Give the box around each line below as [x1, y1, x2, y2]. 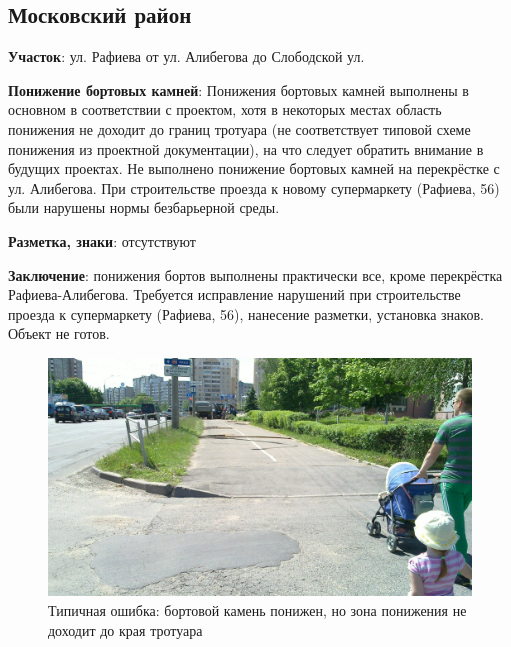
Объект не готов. [8, 323, 110, 344]
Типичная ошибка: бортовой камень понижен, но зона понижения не [48, 600, 467, 621]
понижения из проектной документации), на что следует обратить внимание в [8, 138, 484, 159]
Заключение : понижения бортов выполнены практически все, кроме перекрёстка [8, 264, 503, 285]
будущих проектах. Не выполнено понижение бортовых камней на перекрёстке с [8, 158, 500, 179]
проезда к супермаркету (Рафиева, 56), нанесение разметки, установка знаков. [8, 303, 484, 324]
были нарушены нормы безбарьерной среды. [8, 197, 280, 218]
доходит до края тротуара [48, 619, 203, 640]
